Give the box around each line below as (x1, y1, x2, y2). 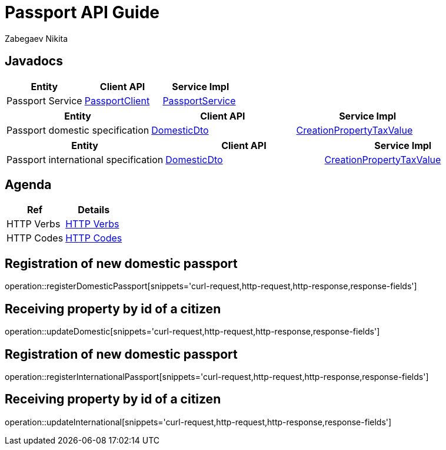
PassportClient (84, 94, 150, 107)
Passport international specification (6, 153, 164, 166)
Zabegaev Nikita (5, 33, 68, 44)
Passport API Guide (5, 2, 159, 22)
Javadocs (5, 54, 63, 69)
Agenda (5, 177, 52, 193)
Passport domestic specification (6, 124, 149, 136)
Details (78, 204, 110, 216)
